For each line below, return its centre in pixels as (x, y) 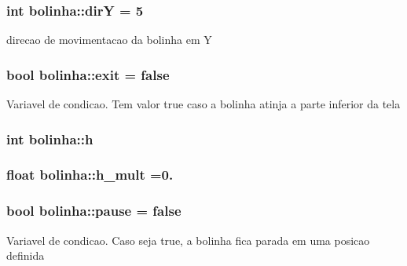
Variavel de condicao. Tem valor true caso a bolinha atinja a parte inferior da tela (203, 104)
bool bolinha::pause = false (94, 211)
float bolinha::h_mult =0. (90, 175)
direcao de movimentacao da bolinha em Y (109, 40)
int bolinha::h (50, 138)
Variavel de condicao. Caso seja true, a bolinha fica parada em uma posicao (188, 240)
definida (26, 255)
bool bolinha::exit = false (88, 74)
